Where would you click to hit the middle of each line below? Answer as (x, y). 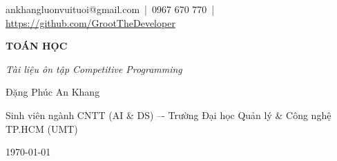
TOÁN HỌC (37, 46)
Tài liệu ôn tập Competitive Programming (94, 68)
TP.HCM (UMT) (42, 128)
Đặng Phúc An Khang (53, 92)
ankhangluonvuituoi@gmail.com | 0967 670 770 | (110, 9)
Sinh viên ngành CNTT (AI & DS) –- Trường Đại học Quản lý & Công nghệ (168, 115)
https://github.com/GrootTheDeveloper (90, 22)
